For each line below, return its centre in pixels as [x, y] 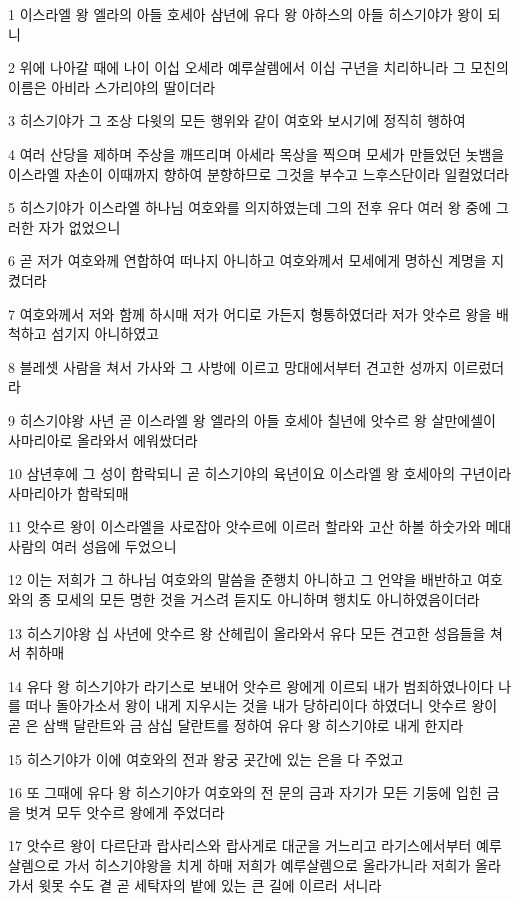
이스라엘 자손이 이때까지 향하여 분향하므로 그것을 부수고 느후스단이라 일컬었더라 [258, 173]
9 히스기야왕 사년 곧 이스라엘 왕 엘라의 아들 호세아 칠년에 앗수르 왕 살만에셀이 [252, 419]
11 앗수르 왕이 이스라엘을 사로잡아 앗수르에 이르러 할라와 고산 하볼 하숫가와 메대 [260, 526]
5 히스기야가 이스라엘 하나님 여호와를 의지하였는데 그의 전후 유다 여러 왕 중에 [250, 207]
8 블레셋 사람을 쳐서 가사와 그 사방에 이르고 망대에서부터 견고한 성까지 [228, 366]
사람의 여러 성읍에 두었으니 [92, 545]
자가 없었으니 [79, 226]
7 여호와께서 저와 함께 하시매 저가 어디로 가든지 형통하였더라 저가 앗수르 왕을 [250, 313]
